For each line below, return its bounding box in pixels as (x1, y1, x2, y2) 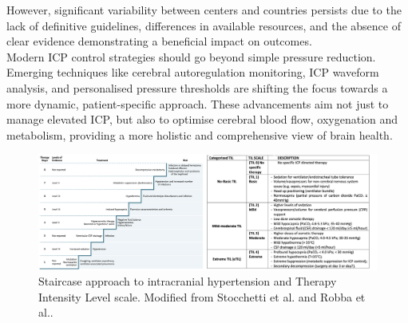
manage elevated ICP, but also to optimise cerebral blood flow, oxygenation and (6, 111, 398, 128)
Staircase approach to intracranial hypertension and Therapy (38, 273, 337, 290)
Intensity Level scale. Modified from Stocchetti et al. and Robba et (38, 288, 366, 305)
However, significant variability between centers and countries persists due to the (6, 2, 402, 18)
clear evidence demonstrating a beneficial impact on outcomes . (6, 33, 312, 49)
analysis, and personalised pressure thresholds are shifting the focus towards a (6, 79, 388, 96)
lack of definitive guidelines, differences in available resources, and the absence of (6, 17, 401, 33)
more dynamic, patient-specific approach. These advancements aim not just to (6, 95, 389, 112)
